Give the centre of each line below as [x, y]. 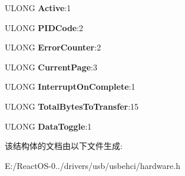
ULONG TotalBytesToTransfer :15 [72, 106]
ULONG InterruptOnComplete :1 [70, 87]
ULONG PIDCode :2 [44, 27]
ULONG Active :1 [38, 8]
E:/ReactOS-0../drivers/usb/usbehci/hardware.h [92, 165]
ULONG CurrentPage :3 [51, 67]
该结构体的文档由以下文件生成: [64, 146]
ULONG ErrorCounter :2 [53, 47]
